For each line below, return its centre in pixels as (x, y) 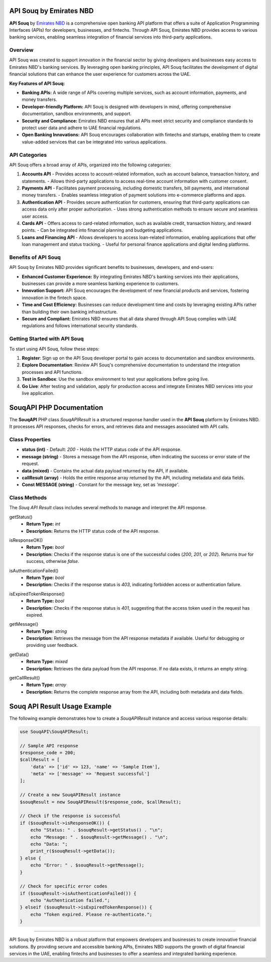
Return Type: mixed (47, 661)
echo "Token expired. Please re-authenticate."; (91, 914)
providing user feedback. (52, 645)
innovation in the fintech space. (54, 298)
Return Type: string (47, 631)
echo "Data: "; (49, 844)
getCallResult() (25, 678)
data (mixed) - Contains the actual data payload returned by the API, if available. (105, 470)
